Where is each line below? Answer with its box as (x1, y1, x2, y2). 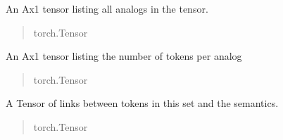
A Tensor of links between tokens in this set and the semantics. (6, 96, 279, 110)
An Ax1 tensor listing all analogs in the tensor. (6, 1, 208, 15)
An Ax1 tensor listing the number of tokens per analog (6, 49, 242, 63)
